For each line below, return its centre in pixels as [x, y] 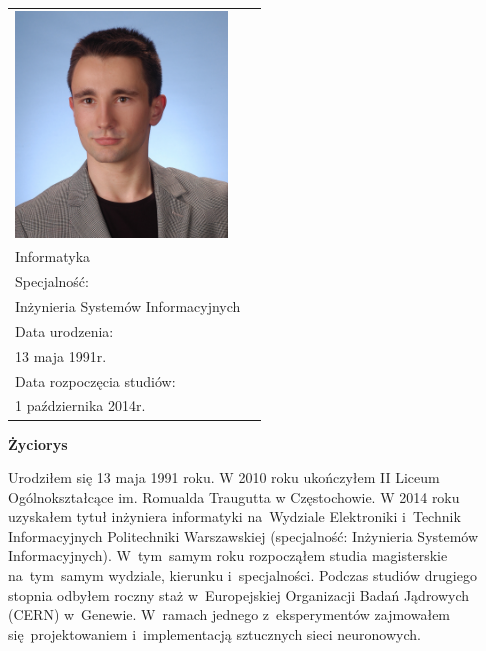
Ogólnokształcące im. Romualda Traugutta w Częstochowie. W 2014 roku [234, 496]
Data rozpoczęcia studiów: [95, 380]
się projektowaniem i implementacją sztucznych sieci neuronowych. [214, 633]
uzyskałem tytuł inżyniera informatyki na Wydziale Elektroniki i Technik [234, 516]
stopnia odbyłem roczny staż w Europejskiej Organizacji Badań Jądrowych [239, 594]
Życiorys [38, 443]
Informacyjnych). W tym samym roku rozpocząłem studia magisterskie [228, 555]
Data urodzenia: [64, 330]
